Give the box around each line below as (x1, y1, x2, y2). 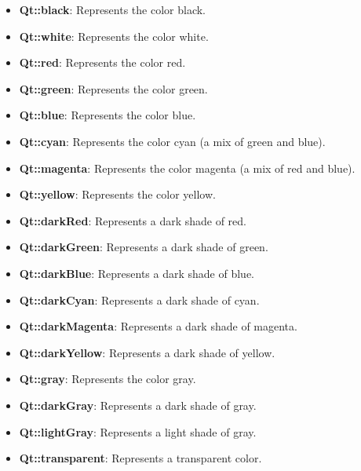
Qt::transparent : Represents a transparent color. (19, 450, 262, 466)
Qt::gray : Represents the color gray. (19, 371, 196, 387)
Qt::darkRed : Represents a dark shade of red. (19, 212, 246, 228)
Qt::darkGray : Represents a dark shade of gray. (19, 396, 257, 413)
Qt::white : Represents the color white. (19, 27, 209, 44)
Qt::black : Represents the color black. (19, 2, 206, 17)
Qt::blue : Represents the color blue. (19, 107, 196, 123)
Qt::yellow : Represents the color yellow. (19, 186, 216, 203)
